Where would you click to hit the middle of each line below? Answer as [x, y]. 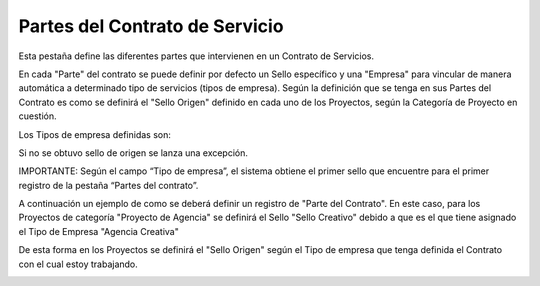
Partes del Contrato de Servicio [151, 26]
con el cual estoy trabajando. [78, 264]
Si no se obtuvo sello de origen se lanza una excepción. [133, 152]
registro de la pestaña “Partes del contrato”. [108, 185]
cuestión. [37, 116]
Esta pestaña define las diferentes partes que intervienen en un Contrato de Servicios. [196, 56]
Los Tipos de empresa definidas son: [95, 134]
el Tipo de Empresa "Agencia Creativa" [98, 231]
